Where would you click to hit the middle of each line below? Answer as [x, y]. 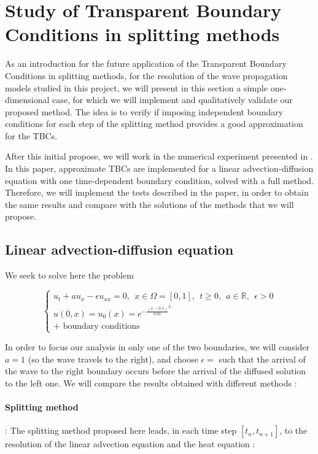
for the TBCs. [31, 135]
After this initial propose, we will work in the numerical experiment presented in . [159, 156]
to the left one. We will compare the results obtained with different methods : [151, 383]
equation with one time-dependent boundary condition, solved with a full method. [160, 180]
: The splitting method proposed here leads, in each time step [121, 430]
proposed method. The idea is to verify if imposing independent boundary [144, 111]
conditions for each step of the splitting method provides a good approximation [154, 124]
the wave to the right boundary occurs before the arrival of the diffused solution [156, 371]
